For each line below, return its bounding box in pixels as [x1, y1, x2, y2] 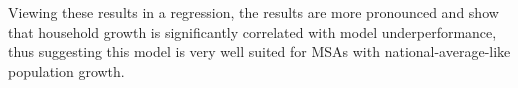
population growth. [8, 60, 125, 81]
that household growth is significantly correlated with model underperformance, [8, 21, 497, 42]
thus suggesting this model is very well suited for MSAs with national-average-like [8, 41, 511, 62]
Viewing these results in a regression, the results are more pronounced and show [8, 2, 499, 22]
